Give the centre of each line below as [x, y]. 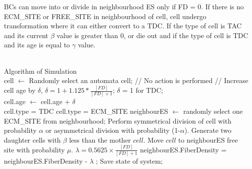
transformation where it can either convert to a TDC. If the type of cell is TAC [123, 26]
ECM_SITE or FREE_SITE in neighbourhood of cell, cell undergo [105, 16]
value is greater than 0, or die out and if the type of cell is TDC [153, 35]
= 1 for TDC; [143, 90]
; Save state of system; [129, 160]
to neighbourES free [208, 139]
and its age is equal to [37, 45]
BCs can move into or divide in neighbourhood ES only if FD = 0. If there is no [124, 6]
